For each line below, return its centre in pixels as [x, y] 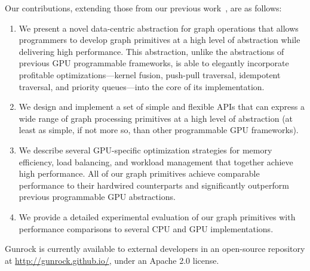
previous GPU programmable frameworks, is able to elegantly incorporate [154, 63]
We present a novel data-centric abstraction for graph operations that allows [159, 28]
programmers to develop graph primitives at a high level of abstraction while [159, 40]
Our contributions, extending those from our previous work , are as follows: [143, 8]
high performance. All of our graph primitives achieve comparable [139, 173]
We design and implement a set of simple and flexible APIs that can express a [162, 107]
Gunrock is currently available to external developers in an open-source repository [155, 249]
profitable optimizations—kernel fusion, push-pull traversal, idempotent [150, 74]
